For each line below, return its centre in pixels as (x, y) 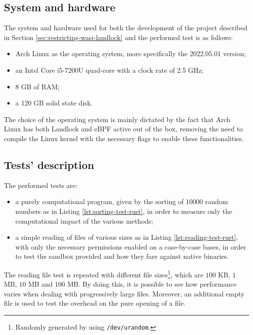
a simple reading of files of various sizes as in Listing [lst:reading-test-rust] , (127, 237)
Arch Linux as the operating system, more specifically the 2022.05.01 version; (131, 53)
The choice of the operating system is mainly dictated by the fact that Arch (117, 119)
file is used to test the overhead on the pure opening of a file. (95, 303)
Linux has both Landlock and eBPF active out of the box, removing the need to (124, 129)
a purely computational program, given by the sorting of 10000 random (122, 201)
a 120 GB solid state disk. (54, 103)
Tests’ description (49, 164)
